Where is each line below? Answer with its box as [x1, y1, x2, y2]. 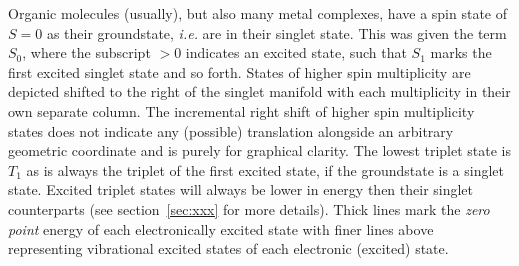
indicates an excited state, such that [185, 42, 407, 63]
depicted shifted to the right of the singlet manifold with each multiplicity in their [8, 81, 511, 102]
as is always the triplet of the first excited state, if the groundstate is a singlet [26, 159, 505, 180]
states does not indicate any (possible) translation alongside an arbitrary [8, 120, 454, 141]
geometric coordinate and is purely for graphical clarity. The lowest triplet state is [8, 140, 512, 161]
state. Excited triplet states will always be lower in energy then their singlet [8, 179, 474, 200]
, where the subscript [22, 42, 151, 63]
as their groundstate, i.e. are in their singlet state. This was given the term [46, 22, 507, 43]
